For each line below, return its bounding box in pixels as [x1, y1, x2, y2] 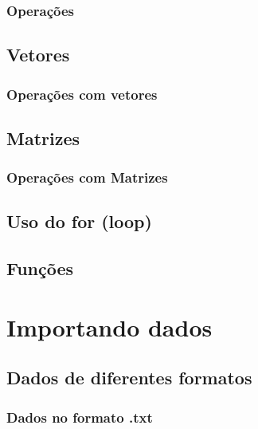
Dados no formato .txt [6, 407, 153, 427]
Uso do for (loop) [6, 209, 152, 234]
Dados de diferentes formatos [6, 365, 252, 390]
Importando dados [6, 310, 213, 343]
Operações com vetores [6, 84, 158, 104]
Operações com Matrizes [6, 167, 168, 187]
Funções [6, 256, 74, 281]
